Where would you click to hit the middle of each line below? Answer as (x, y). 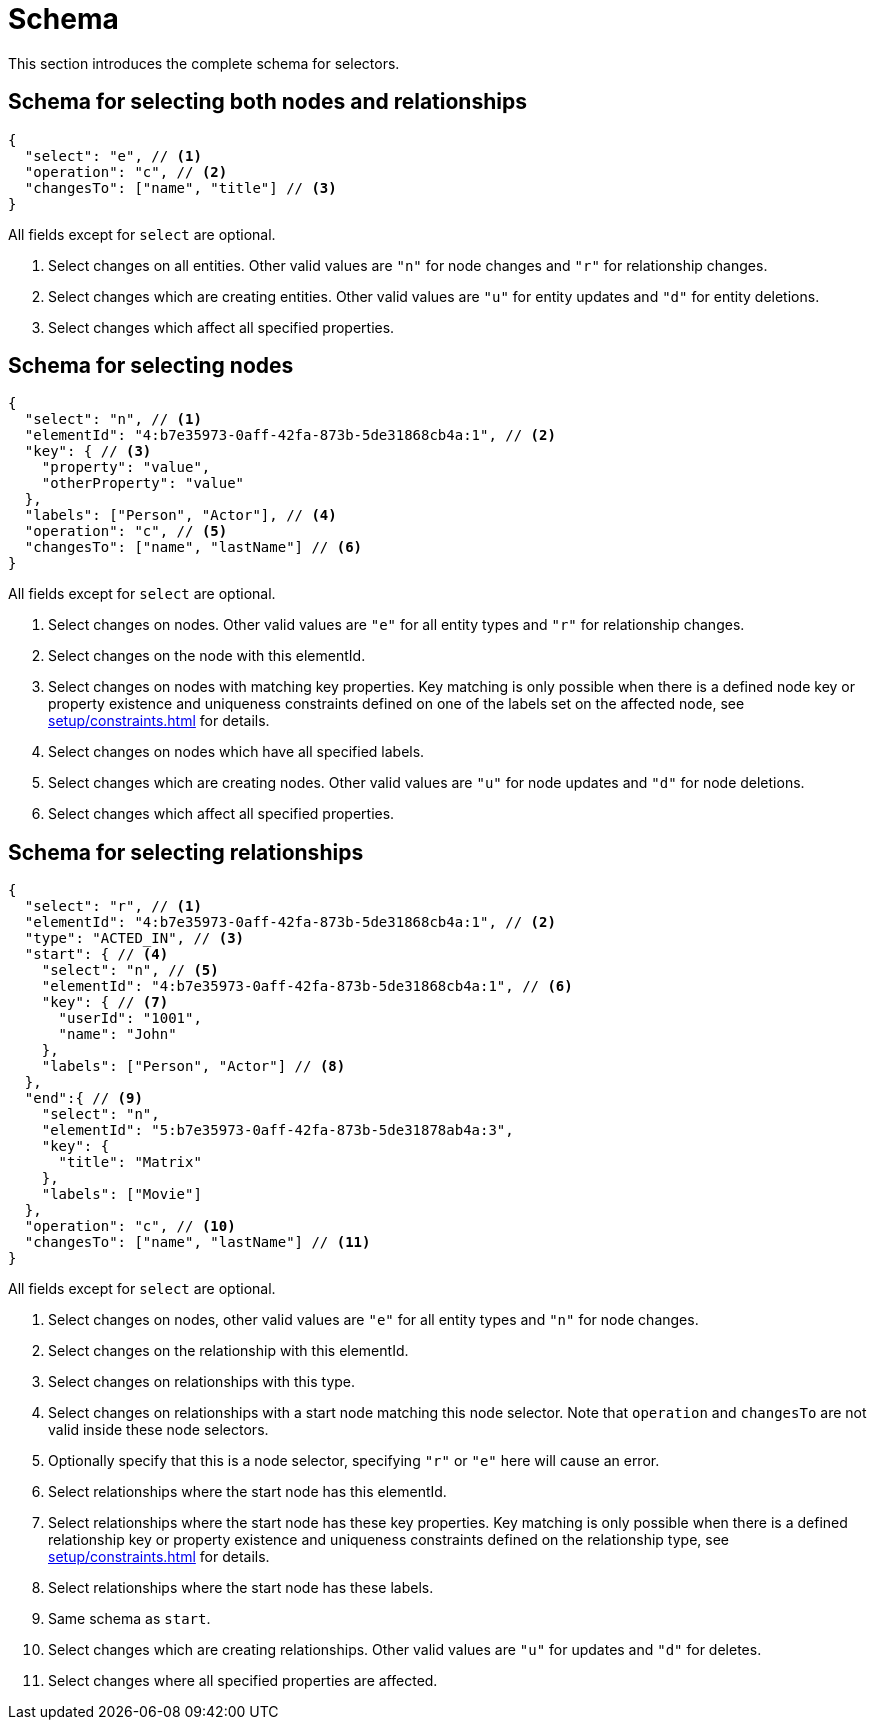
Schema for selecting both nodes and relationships (267, 102)
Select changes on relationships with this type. (202, 1382)
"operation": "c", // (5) (126, 531)
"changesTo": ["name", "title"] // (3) (180, 187)
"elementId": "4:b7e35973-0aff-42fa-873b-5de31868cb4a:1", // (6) (307, 986)
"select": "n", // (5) (130, 970)
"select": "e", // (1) (113, 155)
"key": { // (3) (88, 451)
